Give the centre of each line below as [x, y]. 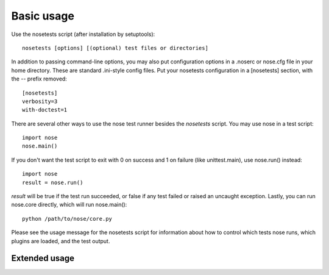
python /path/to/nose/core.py [67, 219]
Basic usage [43, 16]
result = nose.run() [53, 182]
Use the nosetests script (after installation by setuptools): [83, 34]
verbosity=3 [40, 101]
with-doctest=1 [45, 110]
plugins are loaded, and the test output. [61, 241]
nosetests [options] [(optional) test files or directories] [115, 48]
